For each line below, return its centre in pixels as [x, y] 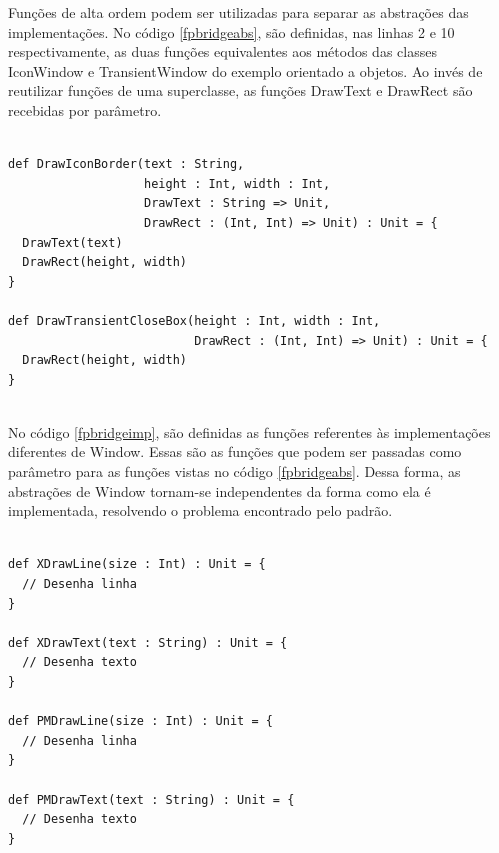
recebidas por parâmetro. [85, 109]
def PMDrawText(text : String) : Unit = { [151, 799]
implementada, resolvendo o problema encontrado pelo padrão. [200, 510]
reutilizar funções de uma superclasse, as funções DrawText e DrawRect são [240, 90]
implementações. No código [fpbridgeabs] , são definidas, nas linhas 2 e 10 [231, 31]
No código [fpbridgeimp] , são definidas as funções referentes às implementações [249, 431]
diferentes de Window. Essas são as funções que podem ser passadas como [235, 451]
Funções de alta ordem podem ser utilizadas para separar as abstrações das [238, 12]
